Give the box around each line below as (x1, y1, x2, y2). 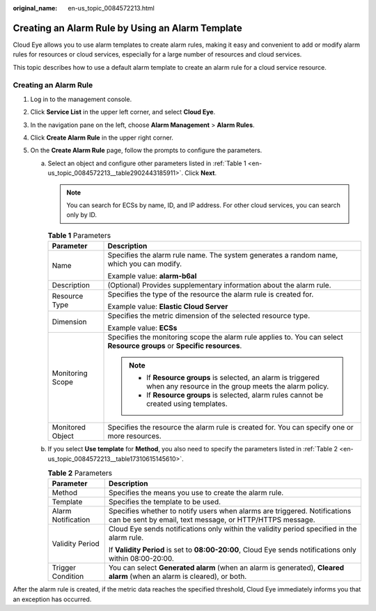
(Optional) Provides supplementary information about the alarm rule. (107, 280, 331, 290)
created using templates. (146, 399, 228, 409)
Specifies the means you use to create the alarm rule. (108, 488, 284, 498)
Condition (52, 572, 84, 582)
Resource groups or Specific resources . (107, 341, 242, 351)
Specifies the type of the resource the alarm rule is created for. (107, 289, 314, 299)
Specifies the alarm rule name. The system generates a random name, (107, 250, 338, 260)
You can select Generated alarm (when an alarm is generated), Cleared (108, 563, 345, 573)
